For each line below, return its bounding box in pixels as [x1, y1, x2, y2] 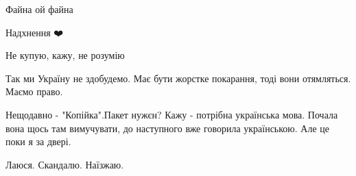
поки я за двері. [5, 134, 71, 149]
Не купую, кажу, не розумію [5, 48, 125, 62]
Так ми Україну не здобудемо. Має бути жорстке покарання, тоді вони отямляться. [5, 71, 351, 85]
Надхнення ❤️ [5, 25, 64, 39]
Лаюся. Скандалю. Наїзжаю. [5, 157, 124, 171]
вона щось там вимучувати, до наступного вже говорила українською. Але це [5, 121, 330, 135]
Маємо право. [5, 84, 63, 99]
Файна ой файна [5, 2, 73, 16]
